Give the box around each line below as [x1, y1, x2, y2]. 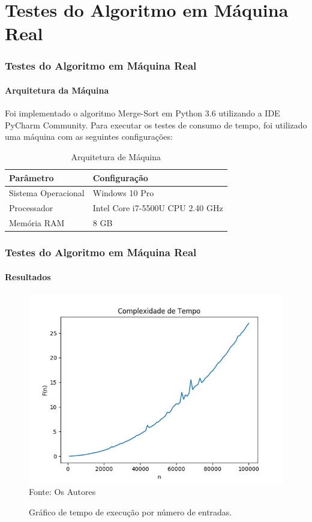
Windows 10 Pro [92, 187, 154, 199]
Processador [9, 202, 53, 214]
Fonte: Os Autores [29, 485, 96, 498]
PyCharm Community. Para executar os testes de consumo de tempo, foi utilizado [5, 118, 307, 131]
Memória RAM [9, 217, 65, 229]
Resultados [5, 270, 51, 283]
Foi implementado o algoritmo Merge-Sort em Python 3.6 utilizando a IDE [5, 107, 280, 119]
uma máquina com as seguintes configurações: [5, 130, 173, 143]
